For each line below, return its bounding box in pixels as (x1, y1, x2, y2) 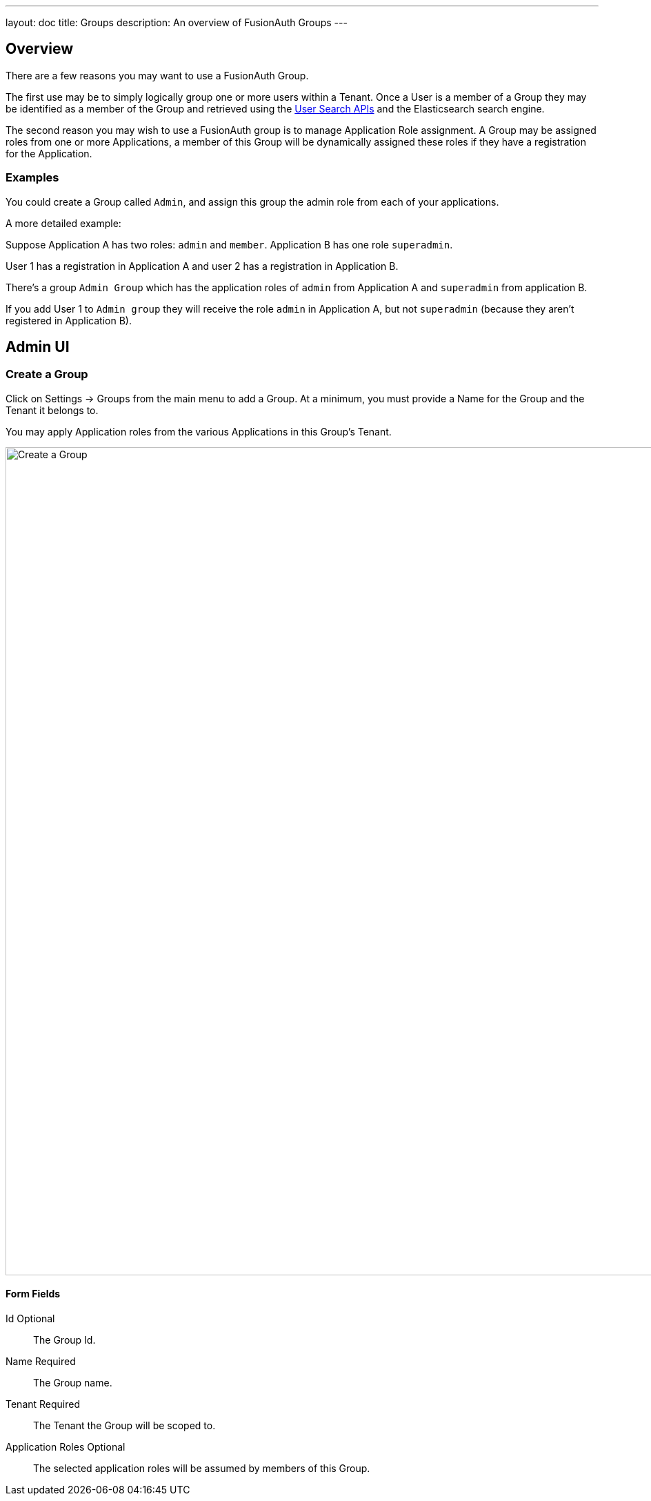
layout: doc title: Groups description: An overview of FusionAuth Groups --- (6, 17, 348, 28)
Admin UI (6, 338, 70, 356)
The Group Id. (33, 1334, 96, 1346)
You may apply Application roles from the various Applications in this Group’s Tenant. (6, 425, 392, 438)
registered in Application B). (6, 314, 132, 326)
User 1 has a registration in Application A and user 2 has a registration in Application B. (6, 259, 399, 272)
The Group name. (33, 1377, 112, 1389)
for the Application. (6, 147, 92, 159)
